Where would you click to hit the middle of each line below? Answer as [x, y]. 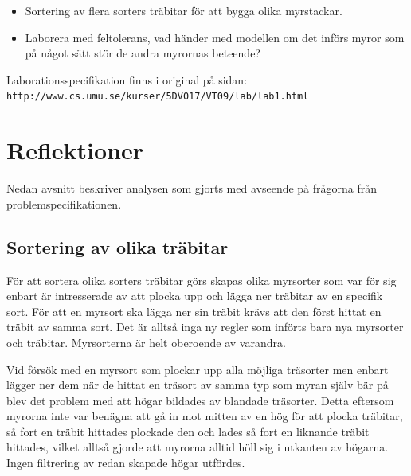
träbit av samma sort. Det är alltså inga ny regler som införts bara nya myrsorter [205, 327]
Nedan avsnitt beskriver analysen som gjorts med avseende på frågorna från [192, 188]
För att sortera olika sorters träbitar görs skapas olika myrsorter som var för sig [202, 280]
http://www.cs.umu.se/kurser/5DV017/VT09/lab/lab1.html [158, 97]
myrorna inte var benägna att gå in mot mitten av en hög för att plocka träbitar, [205, 416]
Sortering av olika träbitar [117, 246]
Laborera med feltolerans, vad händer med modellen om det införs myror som [215, 37]
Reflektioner [75, 150]
